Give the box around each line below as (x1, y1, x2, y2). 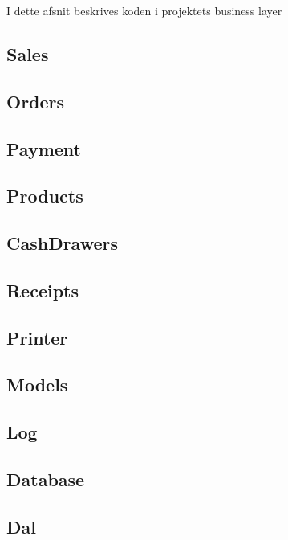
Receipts (6, 277, 79, 302)
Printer (6, 325, 68, 350)
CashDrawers (6, 231, 119, 256)
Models (6, 372, 68, 397)
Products (6, 183, 83, 208)
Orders (6, 88, 65, 113)
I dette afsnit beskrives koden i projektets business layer (6, 2, 282, 18)
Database (6, 467, 85, 492)
